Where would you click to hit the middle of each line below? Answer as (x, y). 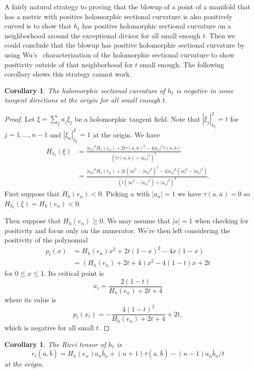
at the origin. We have (127, 134)
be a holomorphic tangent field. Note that (138, 119)
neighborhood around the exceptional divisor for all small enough (102, 35)
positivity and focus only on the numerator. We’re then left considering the (117, 230)
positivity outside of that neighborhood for (69, 64)
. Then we (220, 35)
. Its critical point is (74, 273)
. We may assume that (136, 221)
